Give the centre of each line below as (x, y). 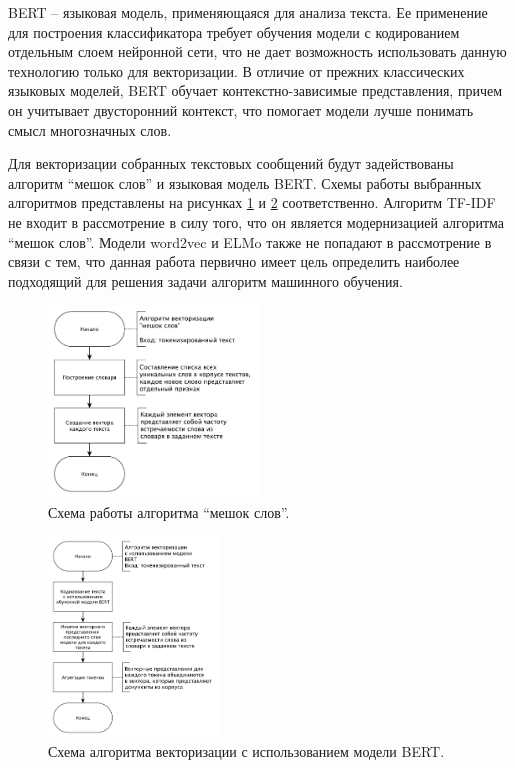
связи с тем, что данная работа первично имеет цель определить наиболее (234, 261)
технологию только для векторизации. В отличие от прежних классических (236, 70)
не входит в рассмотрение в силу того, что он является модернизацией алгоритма (256, 221)
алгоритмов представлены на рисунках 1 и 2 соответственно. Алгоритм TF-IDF (252, 202)
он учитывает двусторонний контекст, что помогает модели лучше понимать (241, 109)
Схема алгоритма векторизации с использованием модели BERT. (246, 751)
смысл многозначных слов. (90, 129)
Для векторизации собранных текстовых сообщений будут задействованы (231, 163)
